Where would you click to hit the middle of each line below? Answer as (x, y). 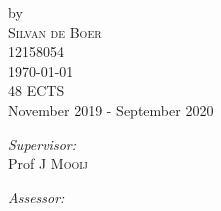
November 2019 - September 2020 (111, 109)
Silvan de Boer (55, 31)
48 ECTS (36, 90)
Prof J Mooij (48, 163)
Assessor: (36, 196)
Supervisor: (42, 143)
